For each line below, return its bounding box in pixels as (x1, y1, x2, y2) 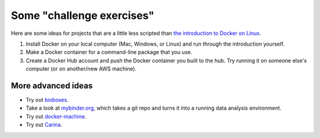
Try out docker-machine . (25, 113, 87, 120)
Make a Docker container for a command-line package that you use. (25, 49, 193, 56)
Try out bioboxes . (25, 97, 69, 104)
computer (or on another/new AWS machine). (25, 65, 137, 72)
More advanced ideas (11, 81, 93, 91)
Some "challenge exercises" (11, 9, 155, 22)
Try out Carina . (25, 121, 62, 129)
